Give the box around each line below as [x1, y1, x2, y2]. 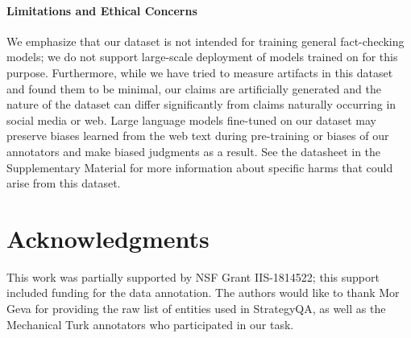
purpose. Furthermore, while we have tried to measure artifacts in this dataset [6, 64, 393, 80]
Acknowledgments [6, 221, 210, 254]
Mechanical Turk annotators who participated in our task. [6, 315, 294, 332]
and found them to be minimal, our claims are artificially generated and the [6, 80, 381, 97]
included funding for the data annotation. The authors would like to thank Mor [6, 284, 400, 301]
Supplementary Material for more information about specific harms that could [6, 159, 393, 175]
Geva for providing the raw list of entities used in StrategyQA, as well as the [6, 300, 386, 317]
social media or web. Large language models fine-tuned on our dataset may [6, 111, 377, 128]
